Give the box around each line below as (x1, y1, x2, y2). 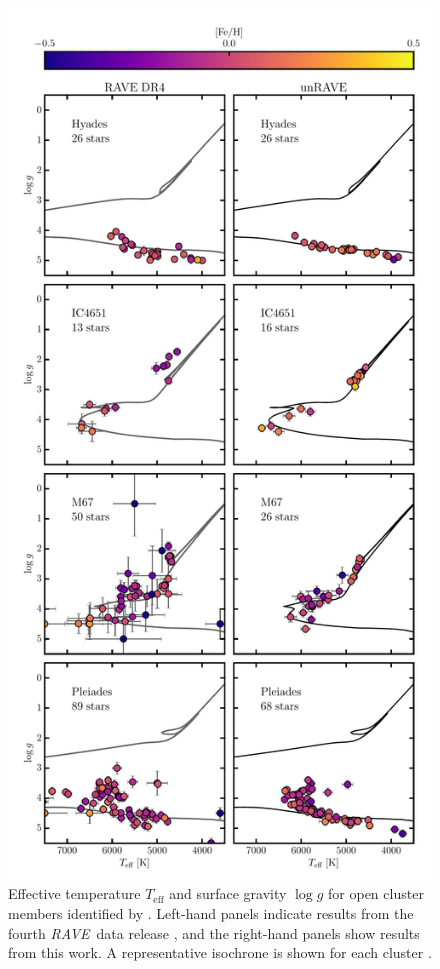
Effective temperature (8, 883, 141, 904)
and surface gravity (169, 883, 287, 904)
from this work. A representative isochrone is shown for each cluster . (8, 942, 432, 963)
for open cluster (328, 883, 424, 904)
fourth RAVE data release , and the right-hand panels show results (8, 922, 420, 943)
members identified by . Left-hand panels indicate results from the (8, 903, 414, 924)
